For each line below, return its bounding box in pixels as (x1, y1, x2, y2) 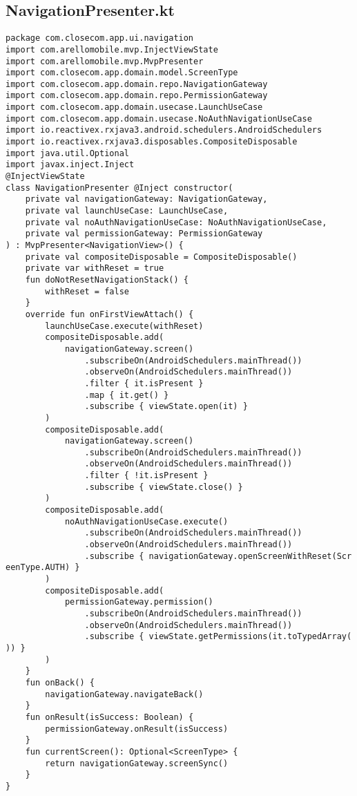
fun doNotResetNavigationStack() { (25, 274, 189, 285)
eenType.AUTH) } (6, 562, 80, 573)
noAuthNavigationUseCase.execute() (64, 516, 229, 527)
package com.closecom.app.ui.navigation (6, 33, 194, 44)
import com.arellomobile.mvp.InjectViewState (6, 44, 218, 55)
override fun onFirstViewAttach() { (25, 309, 194, 319)
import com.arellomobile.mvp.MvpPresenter (6, 56, 204, 66)
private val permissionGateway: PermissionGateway (25, 229, 263, 239)
